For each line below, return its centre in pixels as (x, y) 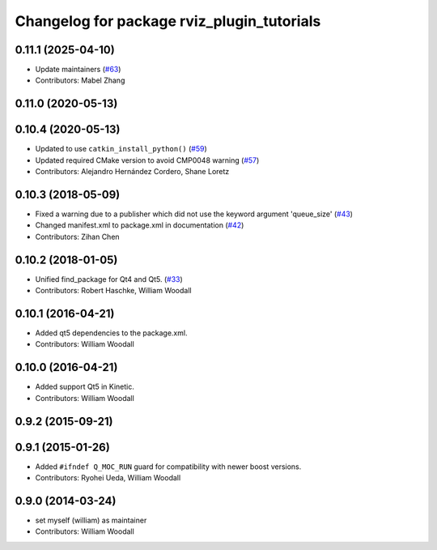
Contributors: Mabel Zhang (80, 80)
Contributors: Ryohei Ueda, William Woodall (108, 478)
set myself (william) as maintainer (91, 520)
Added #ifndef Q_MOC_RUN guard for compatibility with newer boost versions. (168, 467)
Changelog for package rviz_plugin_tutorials (168, 21)
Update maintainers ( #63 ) (78, 70)
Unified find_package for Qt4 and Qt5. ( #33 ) (109, 279)
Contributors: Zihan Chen (78, 237)
